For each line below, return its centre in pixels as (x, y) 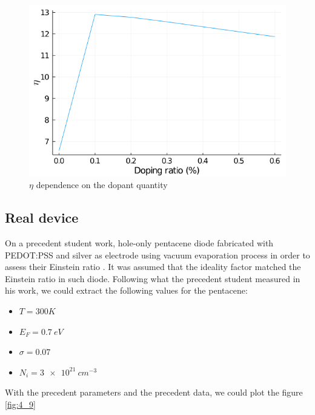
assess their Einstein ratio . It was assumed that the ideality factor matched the (153, 267)
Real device (42, 218)
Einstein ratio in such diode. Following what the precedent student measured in (153, 278)
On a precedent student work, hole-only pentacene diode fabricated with (139, 243)
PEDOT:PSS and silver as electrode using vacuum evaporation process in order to (157, 255)
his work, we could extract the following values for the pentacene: (126, 290)
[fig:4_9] (20, 404)
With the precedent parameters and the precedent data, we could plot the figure (154, 392)
